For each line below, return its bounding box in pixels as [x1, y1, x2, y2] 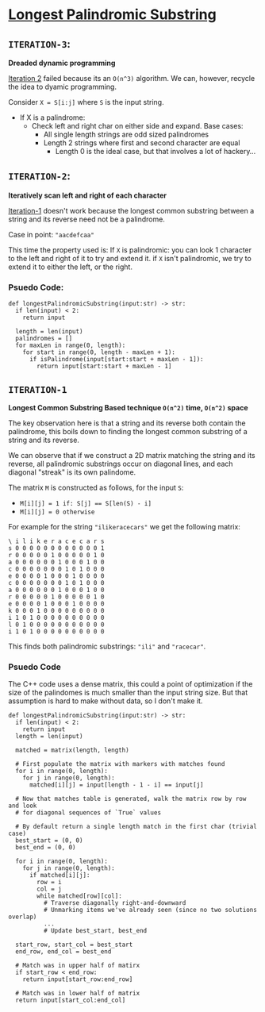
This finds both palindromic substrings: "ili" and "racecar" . [8, 641, 206, 651]
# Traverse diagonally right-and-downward [43, 899, 186, 907]
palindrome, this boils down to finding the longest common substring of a [8, 426, 248, 436]
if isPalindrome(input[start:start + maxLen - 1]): [29, 356, 204, 364]
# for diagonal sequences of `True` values [15, 809, 161, 817]
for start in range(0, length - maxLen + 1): [22, 348, 176, 356]
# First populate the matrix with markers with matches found [15, 760, 225, 768]
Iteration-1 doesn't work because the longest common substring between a [8, 206, 255, 215]
